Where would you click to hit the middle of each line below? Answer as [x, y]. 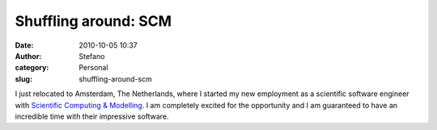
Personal [93, 68]
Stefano [92, 56]
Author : [28, 56]
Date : [24, 45]
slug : [23, 79]
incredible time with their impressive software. [92, 116]
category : [32, 68]
